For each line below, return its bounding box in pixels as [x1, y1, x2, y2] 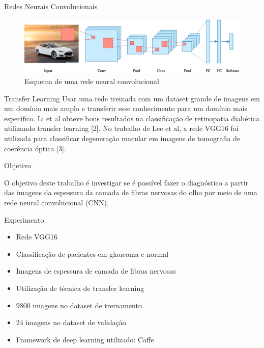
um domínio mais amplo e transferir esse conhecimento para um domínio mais [4, 103, 248, 114]
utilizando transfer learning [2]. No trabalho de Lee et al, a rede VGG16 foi [4, 123, 239, 133]
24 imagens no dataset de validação [16, 317, 126, 328]
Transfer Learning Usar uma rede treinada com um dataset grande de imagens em [4, 93, 260, 103]
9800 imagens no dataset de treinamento [16, 300, 142, 310]
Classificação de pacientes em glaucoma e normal [16, 248, 169, 259]
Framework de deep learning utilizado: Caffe [16, 334, 154, 344]
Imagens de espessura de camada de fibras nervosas [16, 265, 176, 276]
